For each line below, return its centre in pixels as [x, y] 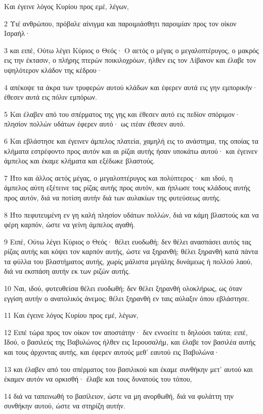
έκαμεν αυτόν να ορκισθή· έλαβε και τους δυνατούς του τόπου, [98, 379]
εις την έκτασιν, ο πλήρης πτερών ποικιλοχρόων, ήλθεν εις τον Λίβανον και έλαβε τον [130, 60]
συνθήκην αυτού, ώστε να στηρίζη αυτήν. [65, 406]
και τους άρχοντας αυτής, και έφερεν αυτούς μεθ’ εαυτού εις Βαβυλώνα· [112, 352]
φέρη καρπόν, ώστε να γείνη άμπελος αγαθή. [70, 224]
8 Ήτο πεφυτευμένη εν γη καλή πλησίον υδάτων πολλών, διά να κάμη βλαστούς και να [131, 214]
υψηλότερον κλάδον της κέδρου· [53, 70]
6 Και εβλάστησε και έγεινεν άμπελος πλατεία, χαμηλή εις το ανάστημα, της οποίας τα [131, 140]
